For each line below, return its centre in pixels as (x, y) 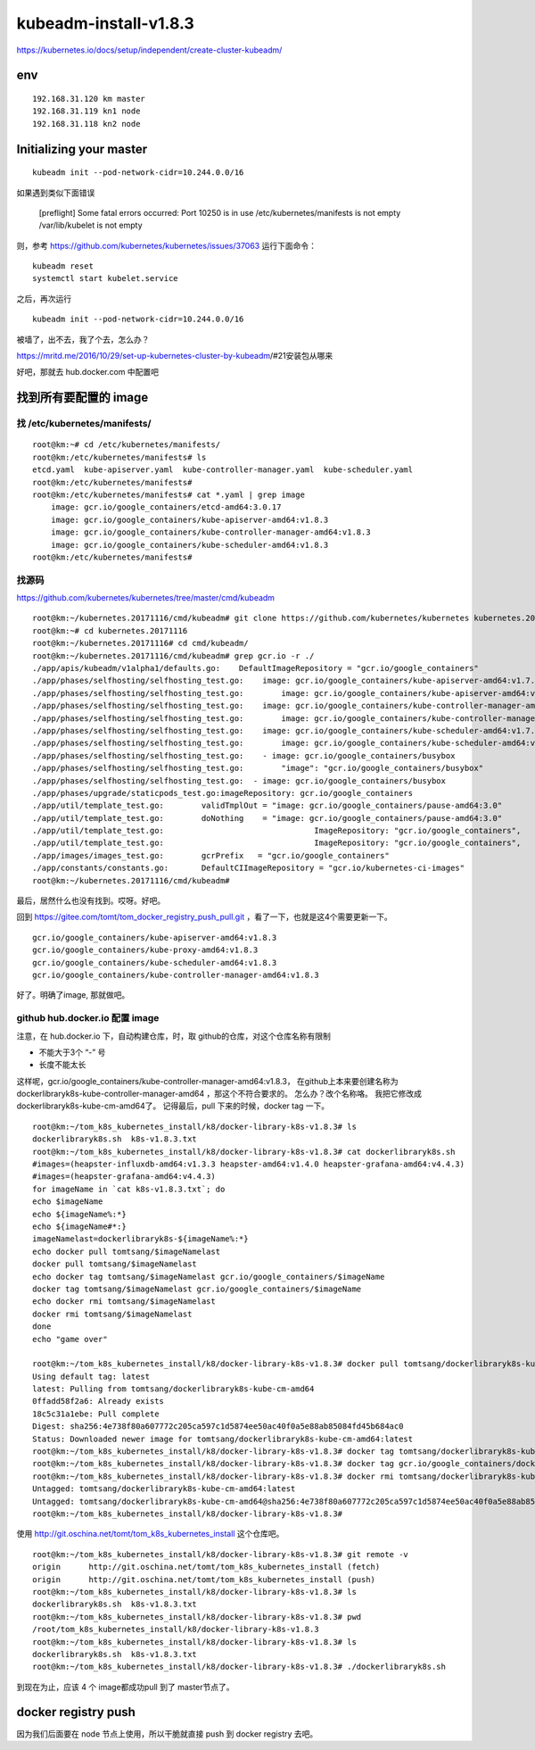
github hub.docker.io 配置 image (88, 1018)
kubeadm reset (63, 266)
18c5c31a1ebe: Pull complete (96, 1414)
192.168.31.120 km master (89, 99)
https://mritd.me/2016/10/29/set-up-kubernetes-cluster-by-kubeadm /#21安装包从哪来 (175, 356)
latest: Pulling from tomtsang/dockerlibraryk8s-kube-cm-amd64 (173, 1389)
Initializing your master (82, 149)
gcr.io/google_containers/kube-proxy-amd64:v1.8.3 (145, 950)
